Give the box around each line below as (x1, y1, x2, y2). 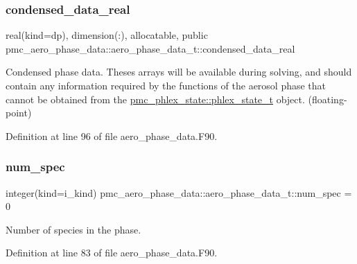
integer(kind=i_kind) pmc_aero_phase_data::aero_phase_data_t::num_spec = (6, 185, 352, 200)
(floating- (308, 91, 347, 106)
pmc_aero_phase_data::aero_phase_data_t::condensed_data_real (6, 41, 295, 55)
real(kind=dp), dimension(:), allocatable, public (6, 28, 208, 42)
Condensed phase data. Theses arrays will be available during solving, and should (6, 64, 352, 79)
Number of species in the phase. (6, 222, 141, 236)
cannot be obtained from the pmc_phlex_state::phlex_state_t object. (6, 91, 305, 106)
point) (6, 105, 32, 120)
